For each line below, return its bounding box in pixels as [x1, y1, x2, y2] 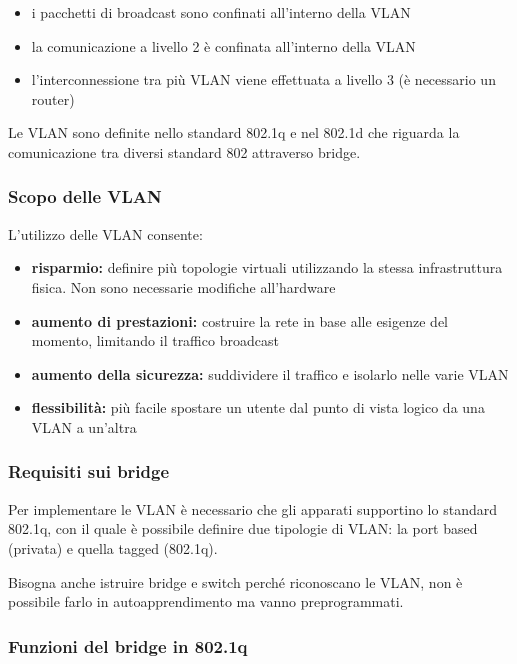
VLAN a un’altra [31, 416, 137, 437]
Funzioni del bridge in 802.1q [8, 633, 248, 658]
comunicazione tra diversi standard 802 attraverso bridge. [8, 141, 361, 162]
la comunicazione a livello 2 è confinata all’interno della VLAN [31, 35, 416, 56]
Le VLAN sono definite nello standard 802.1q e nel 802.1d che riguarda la [8, 122, 460, 143]
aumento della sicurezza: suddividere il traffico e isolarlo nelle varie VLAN [31, 363, 509, 384]
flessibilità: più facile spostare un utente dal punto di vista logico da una [31, 397, 485, 418]
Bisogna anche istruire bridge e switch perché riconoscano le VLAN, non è [8, 571, 463, 592]
